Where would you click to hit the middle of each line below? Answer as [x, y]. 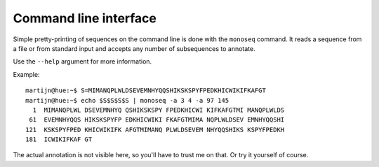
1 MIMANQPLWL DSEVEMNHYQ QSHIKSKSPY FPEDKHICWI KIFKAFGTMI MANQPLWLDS [159, 110]
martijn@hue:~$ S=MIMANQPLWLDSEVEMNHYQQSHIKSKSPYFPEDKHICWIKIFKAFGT [146, 90]
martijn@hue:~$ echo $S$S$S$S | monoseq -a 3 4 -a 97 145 [127, 100]
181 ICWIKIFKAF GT [59, 139]
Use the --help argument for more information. [82, 61]
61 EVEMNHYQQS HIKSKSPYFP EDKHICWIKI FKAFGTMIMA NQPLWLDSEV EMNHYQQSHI [157, 120]
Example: [26, 74]
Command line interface [85, 18]
